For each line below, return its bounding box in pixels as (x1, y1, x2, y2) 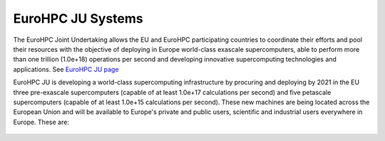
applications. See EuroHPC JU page (13, 64, 119, 74)
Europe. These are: (13, 118, 69, 126)
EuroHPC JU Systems (13, 11, 143, 26)
